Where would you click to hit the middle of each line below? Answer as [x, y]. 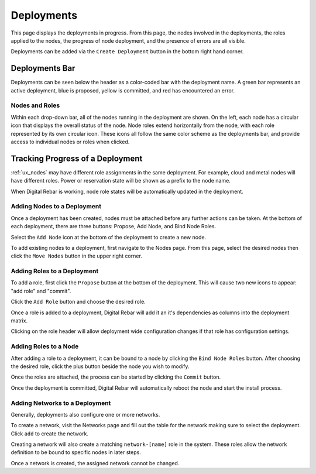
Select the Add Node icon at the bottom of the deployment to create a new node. [109, 237]
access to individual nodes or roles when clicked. [70, 142]
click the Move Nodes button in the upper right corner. [77, 256]
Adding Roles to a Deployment [55, 271]
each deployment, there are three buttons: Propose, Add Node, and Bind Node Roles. [114, 226]
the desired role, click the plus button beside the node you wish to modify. [100, 366]
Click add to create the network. [50, 434]
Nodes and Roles [35, 105]
